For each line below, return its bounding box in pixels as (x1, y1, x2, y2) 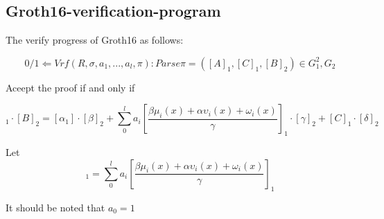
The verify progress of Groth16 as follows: (6, 33, 184, 47)
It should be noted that (6, 200, 105, 214)
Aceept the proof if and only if (6, 80, 135, 94)
